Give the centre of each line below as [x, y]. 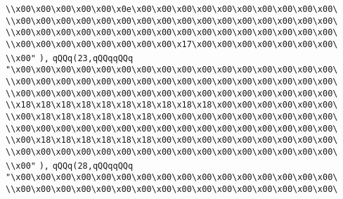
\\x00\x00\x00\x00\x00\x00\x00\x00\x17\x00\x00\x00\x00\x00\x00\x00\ [172, 44]
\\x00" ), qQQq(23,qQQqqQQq [70, 58]
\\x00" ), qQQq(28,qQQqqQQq [70, 166]
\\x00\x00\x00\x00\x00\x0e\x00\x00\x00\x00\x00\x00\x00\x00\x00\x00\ [172, 9]
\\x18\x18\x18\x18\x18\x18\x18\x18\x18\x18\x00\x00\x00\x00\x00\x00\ [172, 105]
